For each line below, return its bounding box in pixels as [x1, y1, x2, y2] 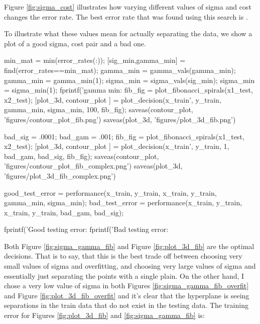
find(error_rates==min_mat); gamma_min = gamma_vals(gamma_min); [4, 64, 236, 75]
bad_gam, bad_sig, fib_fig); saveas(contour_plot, [4, 150, 159, 161]
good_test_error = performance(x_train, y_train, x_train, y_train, [4, 187, 217, 198]
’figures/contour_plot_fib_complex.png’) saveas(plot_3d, [4, 160, 183, 171]
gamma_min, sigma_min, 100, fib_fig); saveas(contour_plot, [4, 104, 193, 115]
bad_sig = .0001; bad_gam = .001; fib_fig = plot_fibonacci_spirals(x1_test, [4, 131, 244, 141]
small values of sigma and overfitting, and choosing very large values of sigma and [4, 261, 256, 271]
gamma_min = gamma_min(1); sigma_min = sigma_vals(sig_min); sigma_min [4, 74, 255, 85]
